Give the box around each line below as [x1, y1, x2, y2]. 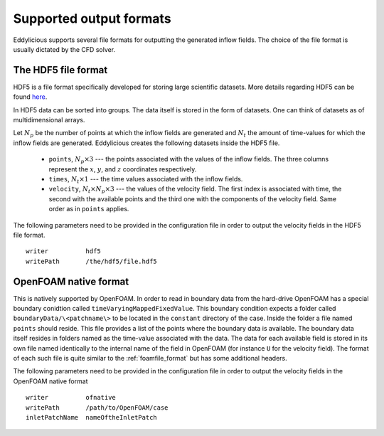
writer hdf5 [26, 248, 101, 255]
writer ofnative [26, 393, 117, 402]
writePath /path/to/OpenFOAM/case [26, 403, 169, 412]
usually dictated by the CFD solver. [13, 45, 116, 53]
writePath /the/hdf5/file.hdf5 [26, 257, 158, 265]
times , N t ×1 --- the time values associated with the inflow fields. [48, 174, 243, 185]
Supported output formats [13, 11, 171, 26]
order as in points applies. [48, 205, 129, 213]
